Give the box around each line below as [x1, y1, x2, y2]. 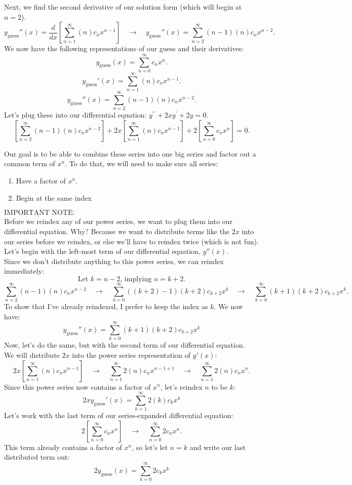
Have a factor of [16, 175, 66, 185]
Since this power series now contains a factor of [4, 381, 151, 392]
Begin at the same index [16, 192, 92, 203]
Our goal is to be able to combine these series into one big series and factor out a [4, 148, 256, 159]
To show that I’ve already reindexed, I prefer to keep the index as [4, 301, 208, 312]
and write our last [189, 441, 246, 452]
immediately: [4, 266, 44, 276]
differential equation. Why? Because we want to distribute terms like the [4, 226, 230, 236]
